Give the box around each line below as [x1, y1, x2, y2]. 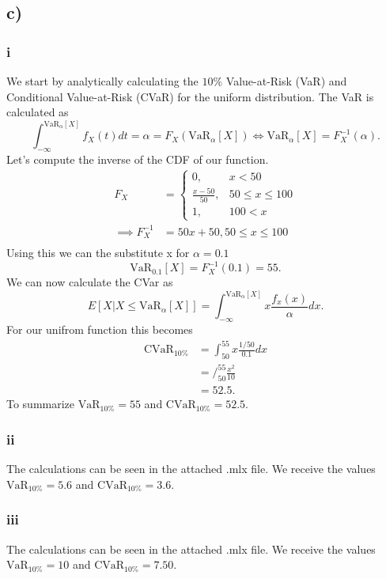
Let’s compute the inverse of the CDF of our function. [6, 151, 269, 168]
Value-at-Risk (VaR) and [225, 73, 347, 89]
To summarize [6, 395, 75, 412]
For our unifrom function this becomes [6, 321, 193, 338]
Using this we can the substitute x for [6, 244, 190, 261]
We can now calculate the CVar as [6, 274, 173, 290]
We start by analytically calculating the [6, 73, 199, 89]
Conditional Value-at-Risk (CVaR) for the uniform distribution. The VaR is [6, 88, 374, 104]
